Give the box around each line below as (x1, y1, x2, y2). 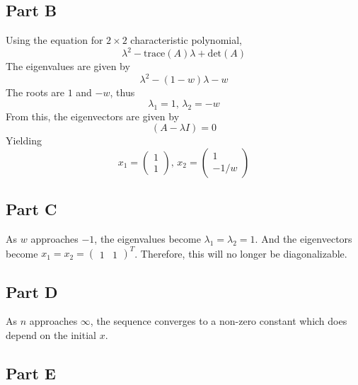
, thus (110, 85, 135, 100)
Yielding (6, 133, 42, 148)
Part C (6, 198, 57, 220)
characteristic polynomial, (130, 33, 242, 47)
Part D (6, 280, 58, 302)
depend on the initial (6, 328, 96, 343)
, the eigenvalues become (94, 231, 201, 246)
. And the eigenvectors (255, 231, 352, 246)
